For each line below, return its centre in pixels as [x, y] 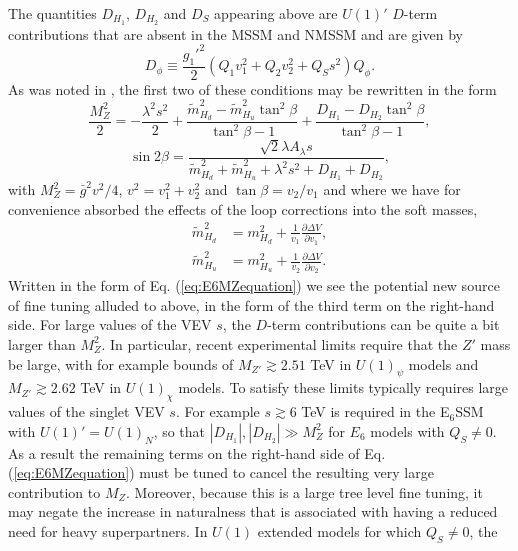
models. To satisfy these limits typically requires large [343, 387]
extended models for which [339, 531]
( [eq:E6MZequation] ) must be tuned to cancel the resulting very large [221, 472]
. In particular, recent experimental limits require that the [279, 343]
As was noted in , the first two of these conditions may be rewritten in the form [252, 88]
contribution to [54, 491]
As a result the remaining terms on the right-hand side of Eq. [197, 452]
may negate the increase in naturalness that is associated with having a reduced [253, 511]
